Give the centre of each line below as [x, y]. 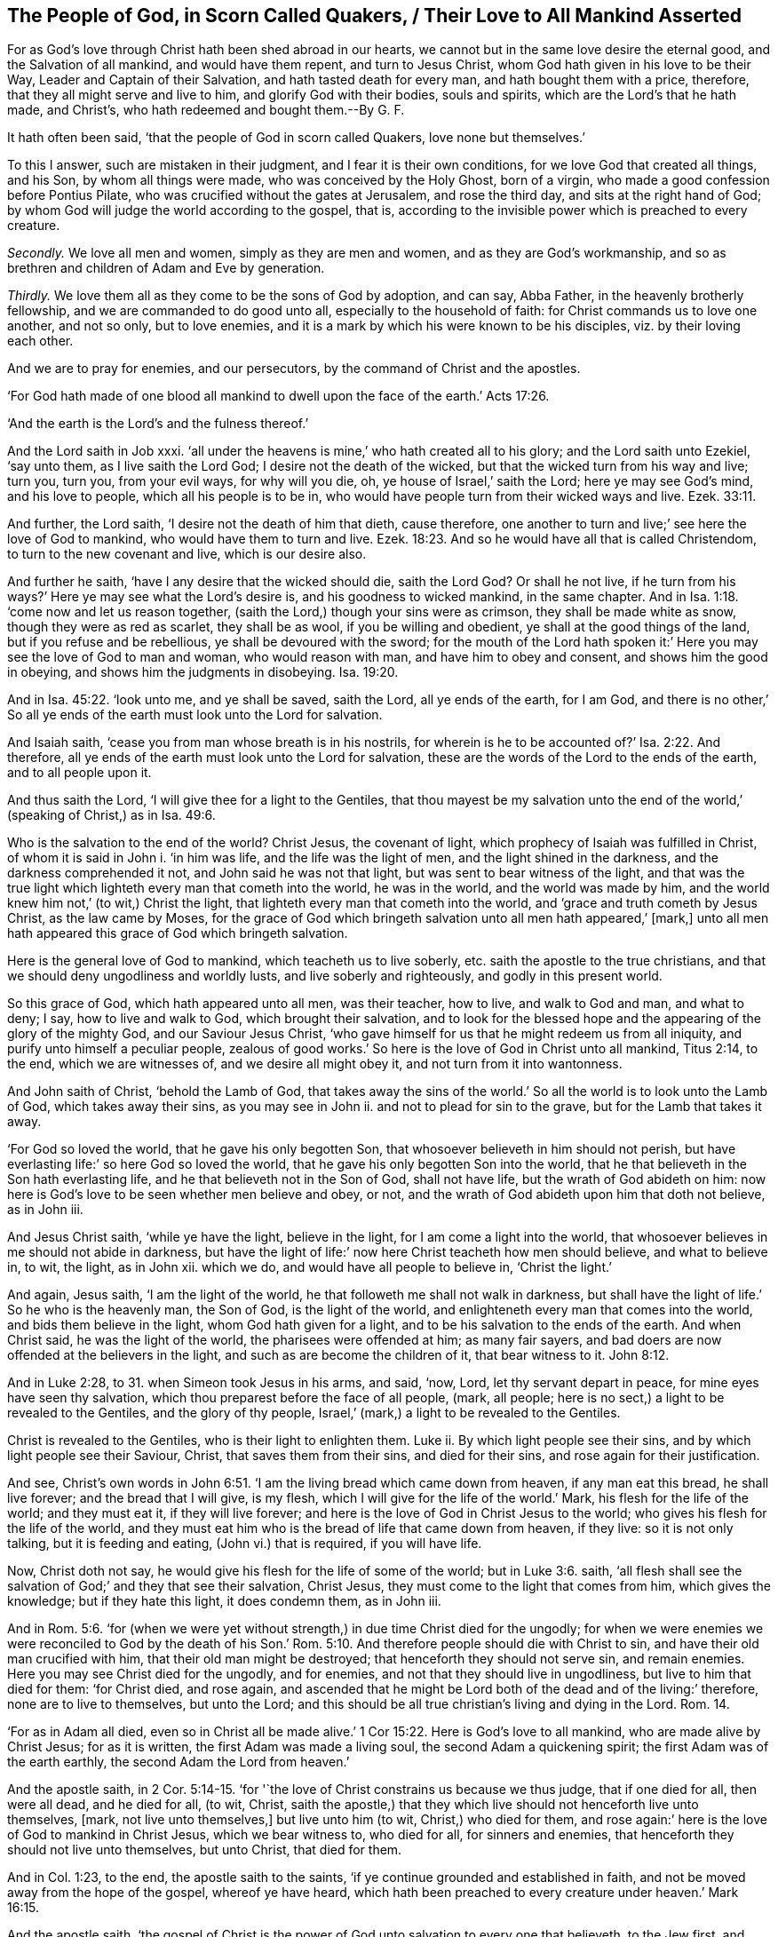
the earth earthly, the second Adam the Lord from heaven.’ [179, 1762]
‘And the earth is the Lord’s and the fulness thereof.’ [158, 424]
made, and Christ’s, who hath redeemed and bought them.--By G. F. [206, 110]
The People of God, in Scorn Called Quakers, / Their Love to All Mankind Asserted [375, 16]
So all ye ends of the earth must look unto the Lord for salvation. [195, 715]
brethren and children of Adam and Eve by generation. [166, 268]
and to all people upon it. [79, 773]
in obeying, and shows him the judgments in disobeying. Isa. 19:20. [203, 672]
